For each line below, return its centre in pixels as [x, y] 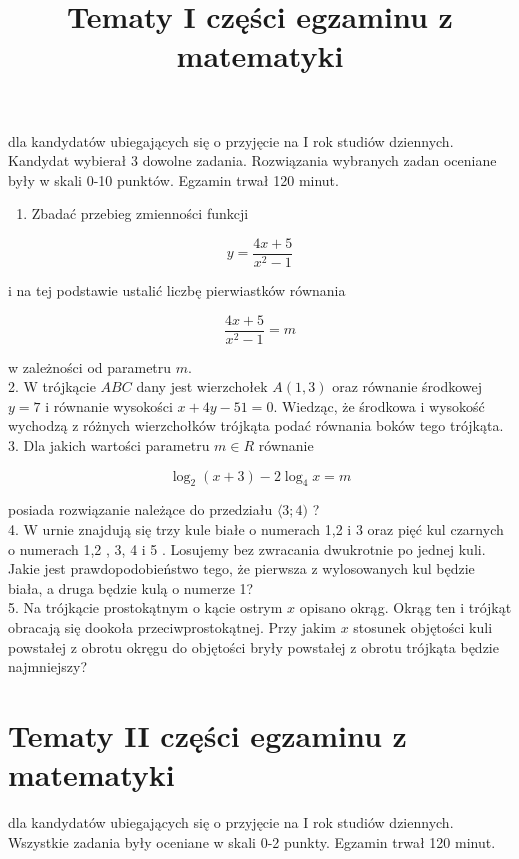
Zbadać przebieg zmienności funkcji [140, 213]
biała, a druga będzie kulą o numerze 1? [131, 587]
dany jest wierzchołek [202, 386]
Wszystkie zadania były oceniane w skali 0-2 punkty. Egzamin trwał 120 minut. [252, 841]
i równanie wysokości [109, 405]
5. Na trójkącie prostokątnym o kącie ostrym [145, 607]
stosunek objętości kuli [423, 626]
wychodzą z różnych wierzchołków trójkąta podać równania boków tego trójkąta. [256, 425]
